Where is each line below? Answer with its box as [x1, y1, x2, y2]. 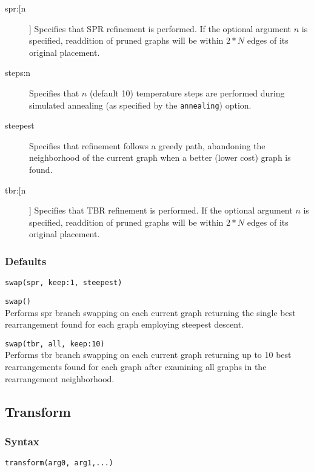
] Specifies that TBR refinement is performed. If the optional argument [29, 204, 293, 217]
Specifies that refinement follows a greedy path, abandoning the [29, 139, 266, 152]
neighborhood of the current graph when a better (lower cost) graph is [29, 151, 291, 164]
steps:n [5, 66, 31, 79]
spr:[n [5, 2, 26, 14]
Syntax [5, 433, 39, 448]
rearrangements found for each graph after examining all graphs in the [5, 360, 267, 373]
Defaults [5, 253, 47, 268]
